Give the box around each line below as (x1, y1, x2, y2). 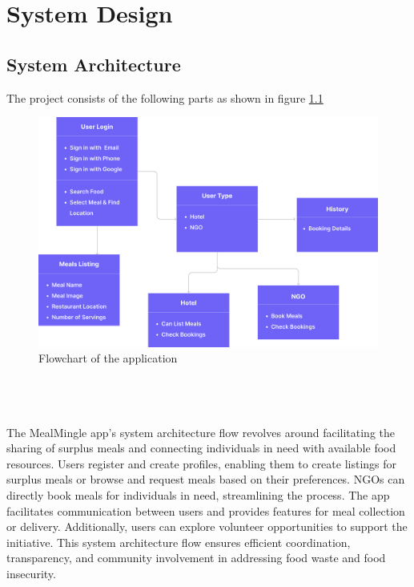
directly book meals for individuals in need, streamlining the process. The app (6, 487, 390, 504)
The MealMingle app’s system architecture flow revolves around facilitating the (6, 423, 396, 440)
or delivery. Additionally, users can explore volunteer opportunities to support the (6, 518, 408, 535)
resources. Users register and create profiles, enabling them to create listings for (6, 455, 397, 472)
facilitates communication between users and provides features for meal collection (6, 502, 405, 519)
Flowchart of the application (38, 350, 178, 366)
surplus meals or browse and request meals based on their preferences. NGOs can (6, 471, 405, 488)
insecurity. (6, 565, 56, 582)
